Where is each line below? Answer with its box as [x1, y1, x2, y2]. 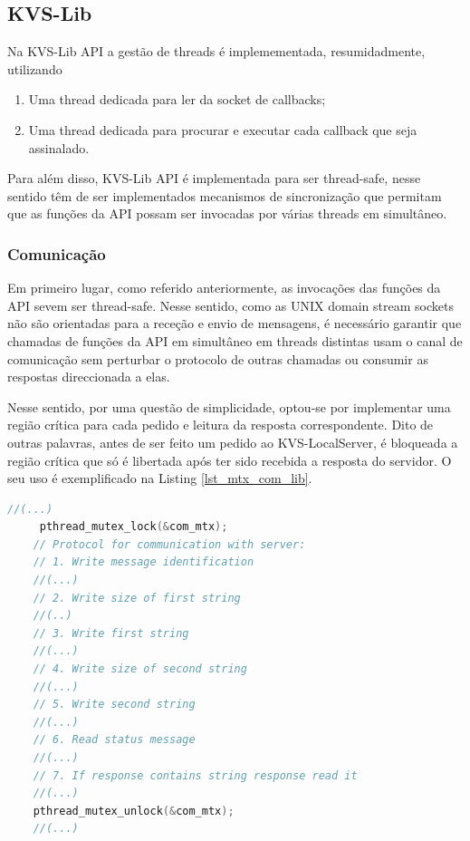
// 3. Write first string [33, 626, 189, 640]
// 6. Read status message [33, 733, 196, 747]
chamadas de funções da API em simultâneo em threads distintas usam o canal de [7, 331, 463, 350]
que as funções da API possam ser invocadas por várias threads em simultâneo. [7, 204, 447, 223]
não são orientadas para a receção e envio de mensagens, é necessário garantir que [7, 314, 462, 333]
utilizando [7, 59, 62, 78]
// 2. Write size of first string [33, 591, 241, 604]
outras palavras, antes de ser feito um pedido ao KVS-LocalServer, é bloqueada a [7, 432, 458, 451]
